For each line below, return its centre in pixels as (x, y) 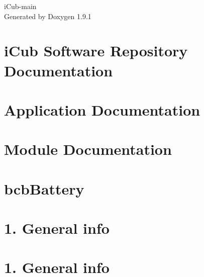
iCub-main (20, 6)
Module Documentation (88, 149)
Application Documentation (102, 109)
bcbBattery (44, 188)
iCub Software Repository (96, 51)
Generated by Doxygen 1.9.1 (48, 16)
